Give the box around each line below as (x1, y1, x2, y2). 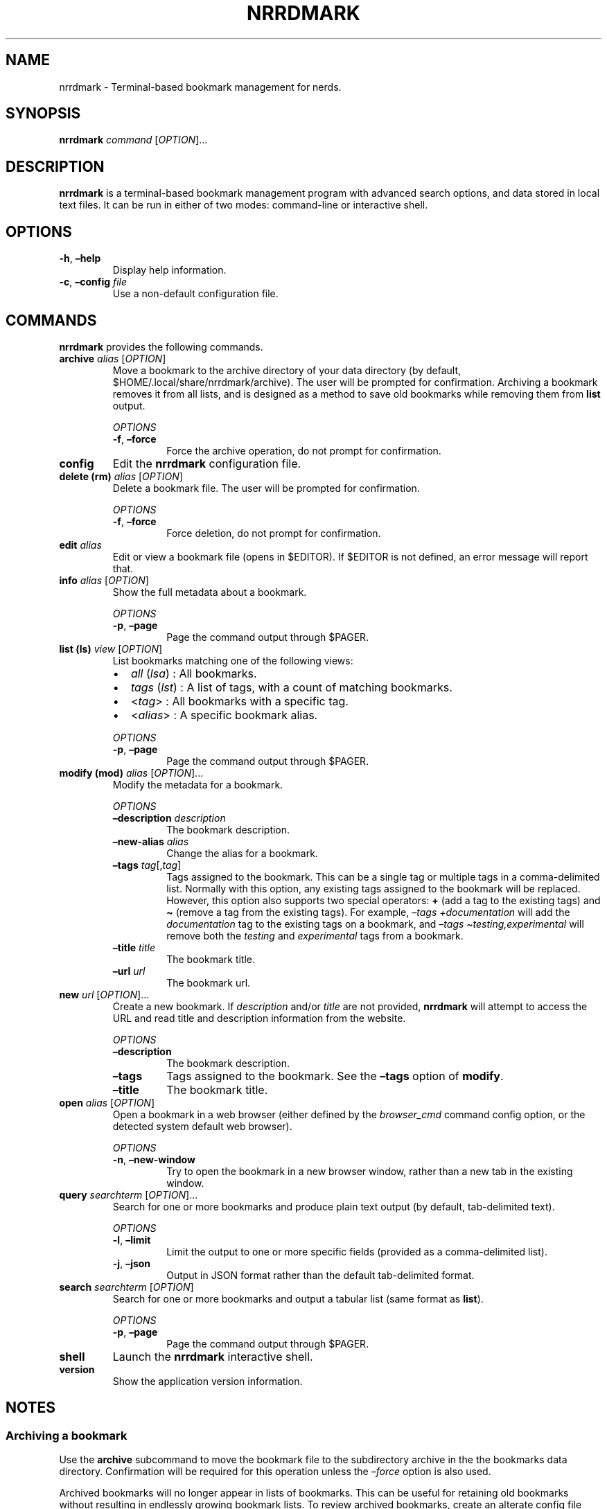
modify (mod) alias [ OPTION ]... (59, 766, 204, 779)
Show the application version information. (112, 1375, 303, 1387)
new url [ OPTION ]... (59, 988, 150, 1000)
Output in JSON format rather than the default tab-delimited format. (166, 1269, 475, 1281)
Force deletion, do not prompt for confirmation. (166, 527, 381, 539)
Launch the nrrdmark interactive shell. (112, 1349, 313, 1364)
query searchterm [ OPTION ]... (59, 1188, 198, 1201)
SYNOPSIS (6, 105, 81, 123)
